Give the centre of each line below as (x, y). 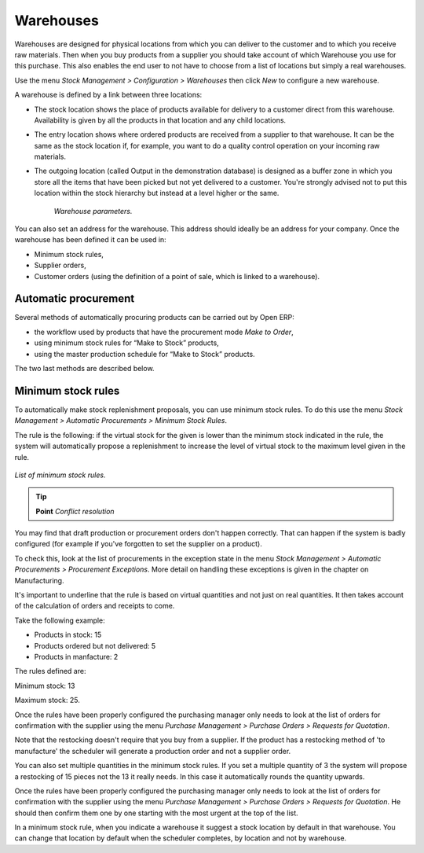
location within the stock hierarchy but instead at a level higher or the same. (157, 193)
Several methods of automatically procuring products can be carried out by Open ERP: (154, 318)
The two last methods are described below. (84, 369)
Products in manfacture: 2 (76, 656)
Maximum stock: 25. (47, 700)
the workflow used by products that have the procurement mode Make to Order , (164, 332)
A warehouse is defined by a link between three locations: (108, 95)
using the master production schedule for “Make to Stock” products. (144, 354)
